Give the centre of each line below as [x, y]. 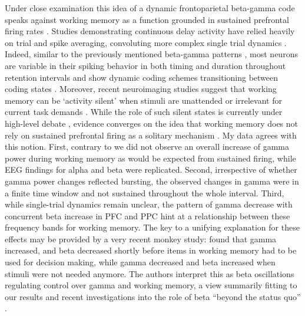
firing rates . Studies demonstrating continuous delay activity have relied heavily [150, 31]
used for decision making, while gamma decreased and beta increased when [140, 262]
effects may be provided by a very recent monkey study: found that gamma [141, 238]
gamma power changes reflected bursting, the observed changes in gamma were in [152, 181]
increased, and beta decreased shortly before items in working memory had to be [151, 250]
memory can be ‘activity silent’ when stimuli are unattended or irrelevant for [143, 100]
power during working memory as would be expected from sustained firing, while [150, 158]
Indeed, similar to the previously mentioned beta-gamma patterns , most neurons [151, 54]
